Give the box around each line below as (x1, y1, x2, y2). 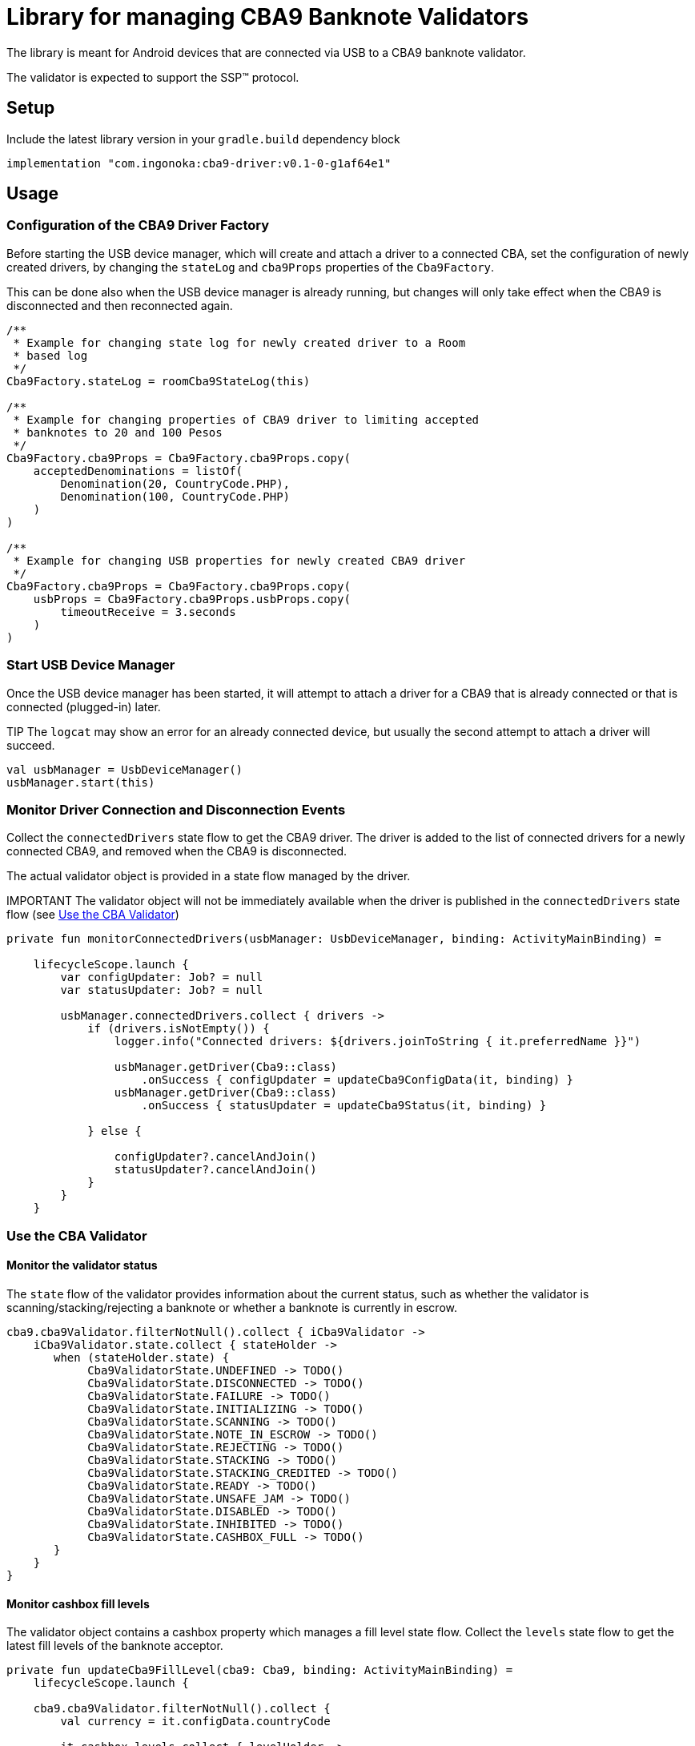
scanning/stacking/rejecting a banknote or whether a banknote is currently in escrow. (6, 1300, 457, 1314)
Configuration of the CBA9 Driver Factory (6, 217, 270, 234)
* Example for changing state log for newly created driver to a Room (13, 336, 466, 349)
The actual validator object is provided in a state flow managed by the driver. (6, 869, 411, 883)
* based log (13, 348, 88, 362)
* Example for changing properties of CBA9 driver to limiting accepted (13, 412, 480, 426)
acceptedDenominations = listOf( (33, 464, 243, 477)
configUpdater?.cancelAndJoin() (114, 1150, 317, 1164)
